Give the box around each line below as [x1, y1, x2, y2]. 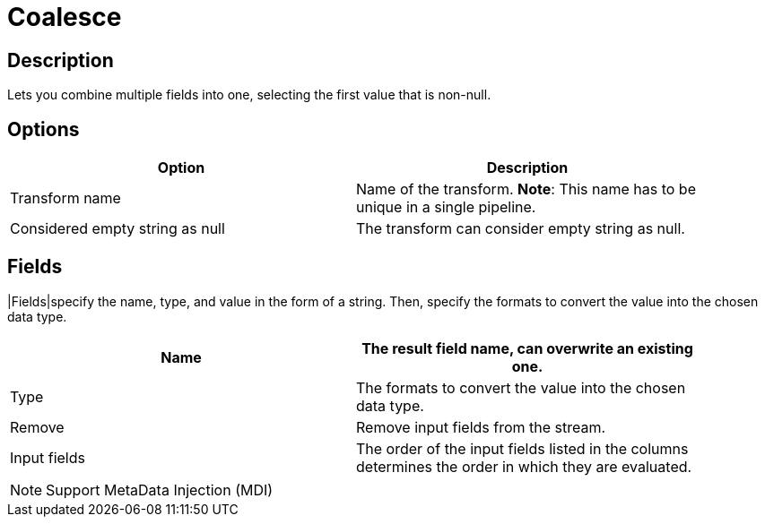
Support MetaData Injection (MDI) [46, 480, 274, 499]
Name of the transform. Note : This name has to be [356, 180, 696, 199]
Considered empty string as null [10, 219, 225, 238]
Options [7, 117, 80, 141]
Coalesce [7, 2, 122, 32]
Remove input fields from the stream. [356, 417, 606, 436]
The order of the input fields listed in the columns [356, 439, 689, 458]
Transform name [10, 189, 121, 208]
